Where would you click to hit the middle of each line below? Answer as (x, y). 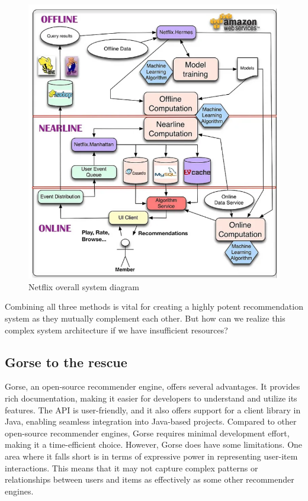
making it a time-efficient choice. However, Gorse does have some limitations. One (154, 444)
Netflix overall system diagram (84, 286)
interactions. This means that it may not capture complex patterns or (131, 468)
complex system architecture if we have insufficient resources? (116, 330)
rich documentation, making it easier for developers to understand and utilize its (151, 398)
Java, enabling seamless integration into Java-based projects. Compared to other (151, 421)
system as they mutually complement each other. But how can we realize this (145, 318)
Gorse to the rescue (66, 362)
